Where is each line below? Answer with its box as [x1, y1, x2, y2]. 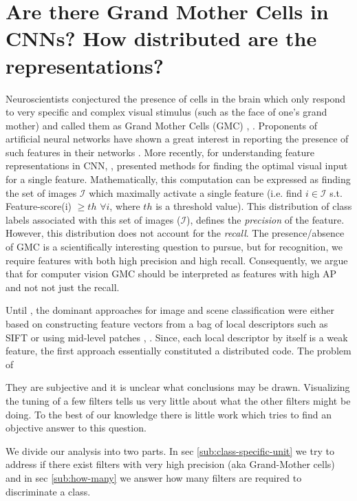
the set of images [6, 185, 77, 200]
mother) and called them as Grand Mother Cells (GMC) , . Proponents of [6, 118, 318, 132]
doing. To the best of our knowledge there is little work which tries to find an [6, 407, 332, 421]
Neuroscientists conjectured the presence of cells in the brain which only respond [6, 91, 346, 105]
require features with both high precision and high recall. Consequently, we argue [6, 253, 348, 267]
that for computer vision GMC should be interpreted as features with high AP [6, 266, 337, 281]
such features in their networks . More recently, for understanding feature [6, 145, 315, 159]
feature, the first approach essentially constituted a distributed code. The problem [6, 343, 351, 358]
